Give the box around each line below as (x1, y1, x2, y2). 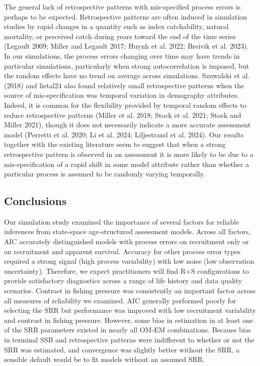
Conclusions (4, 193, 67, 209)
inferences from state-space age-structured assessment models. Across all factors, (4, 226, 251, 237)
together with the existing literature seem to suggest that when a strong (4, 139, 225, 149)
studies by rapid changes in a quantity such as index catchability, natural (4, 21, 229, 32)
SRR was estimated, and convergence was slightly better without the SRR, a (4, 344, 240, 354)
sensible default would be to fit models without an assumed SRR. (4, 354, 205, 364)
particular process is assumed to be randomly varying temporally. (4, 168, 205, 179)
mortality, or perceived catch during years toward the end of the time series (4, 31, 236, 41)
